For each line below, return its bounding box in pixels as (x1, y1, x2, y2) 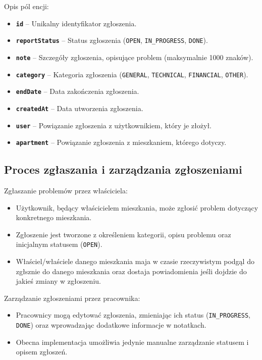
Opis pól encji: (4, 1, 49, 11)
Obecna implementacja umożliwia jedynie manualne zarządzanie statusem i (16, 336, 249, 347)
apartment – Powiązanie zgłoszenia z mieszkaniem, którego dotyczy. (16, 137, 227, 147)
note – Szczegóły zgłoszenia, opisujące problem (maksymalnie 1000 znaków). (16, 52, 253, 62)
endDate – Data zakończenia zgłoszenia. (16, 86, 139, 96)
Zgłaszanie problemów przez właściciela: (4, 185, 128, 196)
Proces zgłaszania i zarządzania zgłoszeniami (4, 162, 242, 177)
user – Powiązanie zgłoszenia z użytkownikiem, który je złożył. (16, 120, 212, 130)
